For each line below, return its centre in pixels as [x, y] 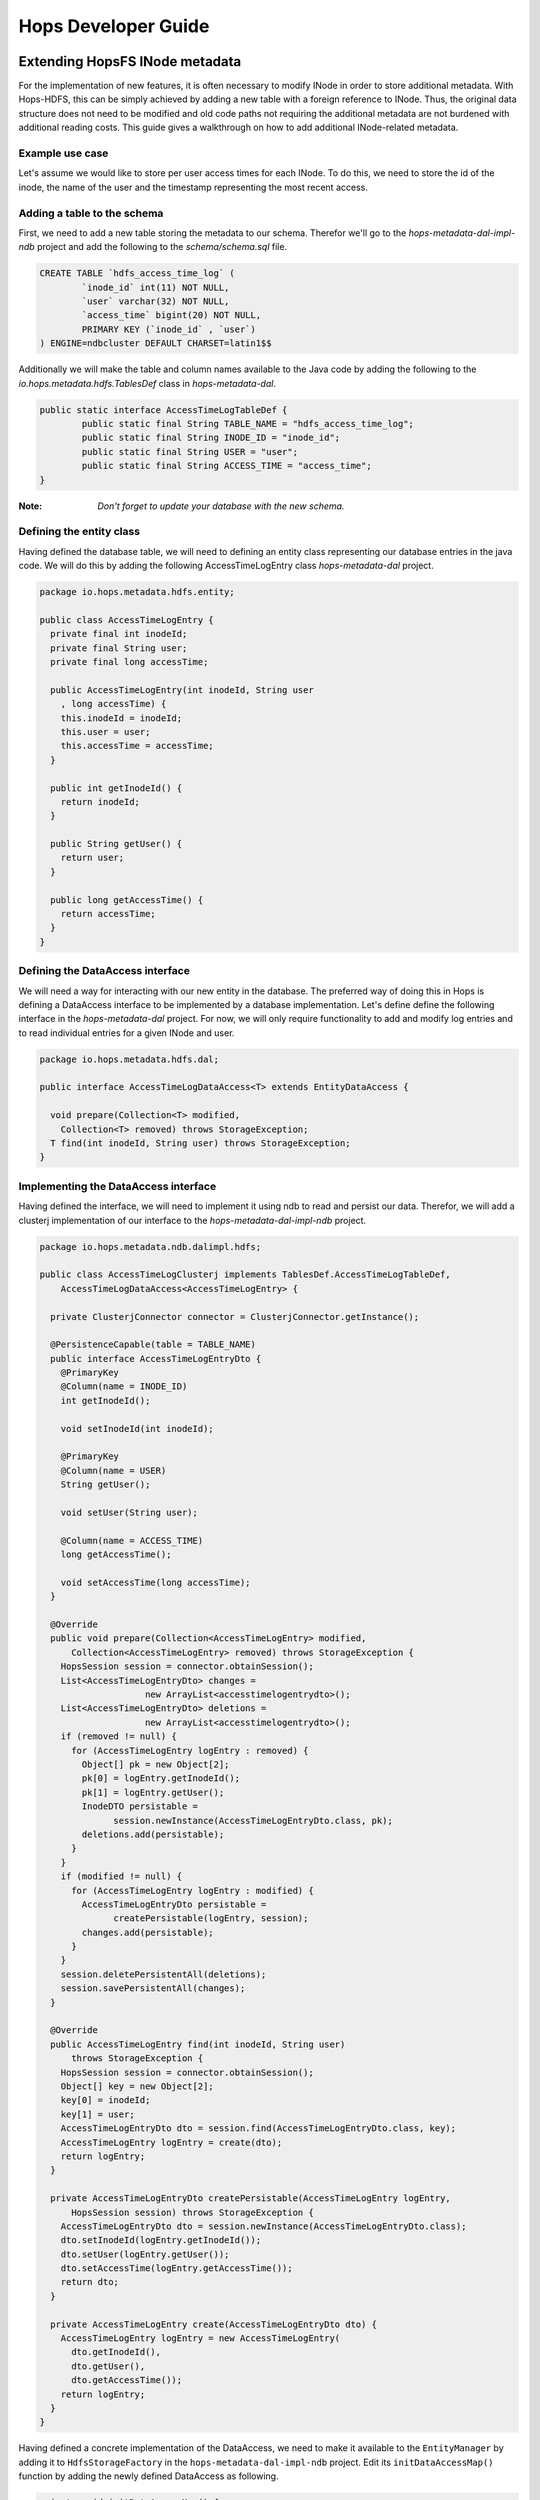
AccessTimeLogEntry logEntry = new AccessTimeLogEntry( [200, 2338]
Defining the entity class [79, 532]
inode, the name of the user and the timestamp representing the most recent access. [193, 187]
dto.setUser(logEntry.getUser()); [145, 2254]
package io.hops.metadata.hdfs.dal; [129, 1059]
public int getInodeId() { [116, 788]
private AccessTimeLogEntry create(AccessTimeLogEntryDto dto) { [214, 2324]
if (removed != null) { [118, 1736]
